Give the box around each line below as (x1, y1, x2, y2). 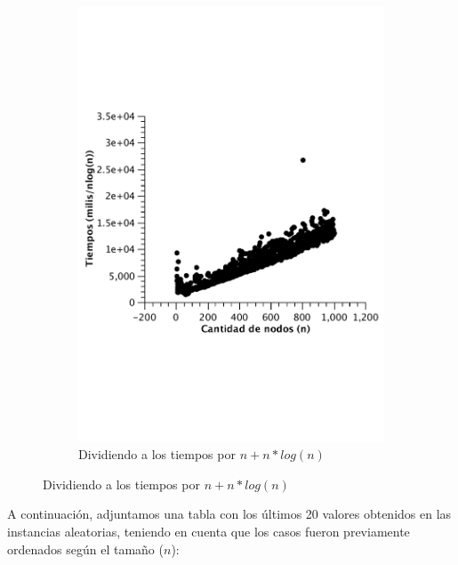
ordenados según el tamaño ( (7, 539, 164, 558)
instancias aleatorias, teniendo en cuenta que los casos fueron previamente (7, 521, 410, 540)
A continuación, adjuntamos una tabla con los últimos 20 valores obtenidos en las (7, 504, 452, 523)
